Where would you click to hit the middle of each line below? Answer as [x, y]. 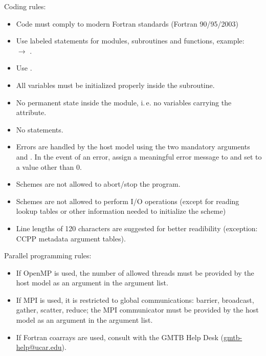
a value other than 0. [49, 166]
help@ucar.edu [39, 347]
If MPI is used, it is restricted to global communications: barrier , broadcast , [135, 299]
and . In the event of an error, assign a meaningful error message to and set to [139, 156]
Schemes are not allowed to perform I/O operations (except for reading [128, 201]
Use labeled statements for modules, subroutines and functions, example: [130, 41]
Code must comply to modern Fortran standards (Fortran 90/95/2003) [127, 23]
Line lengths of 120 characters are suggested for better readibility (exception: [137, 228]
